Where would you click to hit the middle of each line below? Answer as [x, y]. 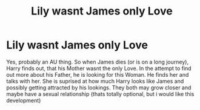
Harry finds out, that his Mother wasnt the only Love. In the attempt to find [99, 68]
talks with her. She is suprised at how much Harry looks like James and [95, 81]
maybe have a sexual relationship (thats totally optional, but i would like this [100, 94]
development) [24, 100]
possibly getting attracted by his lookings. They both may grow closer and [99, 87]
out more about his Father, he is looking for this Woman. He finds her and [98, 74]
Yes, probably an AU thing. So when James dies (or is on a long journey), [98, 62]
